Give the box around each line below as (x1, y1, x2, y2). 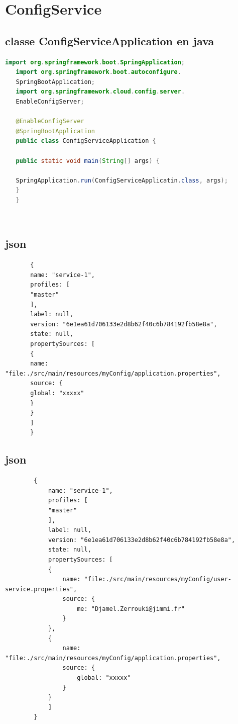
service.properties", (5, 585, 77, 593)
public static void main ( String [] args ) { (16, 157, 160, 164)
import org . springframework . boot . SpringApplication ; (5, 58, 185, 66)
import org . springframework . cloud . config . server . (16, 88, 185, 96)
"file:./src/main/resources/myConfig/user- (84, 576, 232, 583)
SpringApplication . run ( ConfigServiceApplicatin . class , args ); (16, 176, 228, 184)
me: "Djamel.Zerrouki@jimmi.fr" (77, 605, 185, 612)
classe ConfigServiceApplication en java (5, 33, 214, 48)
